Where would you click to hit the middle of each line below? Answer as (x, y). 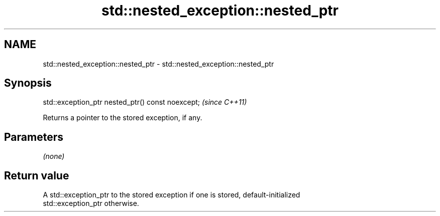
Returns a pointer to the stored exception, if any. (123, 118)
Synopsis (28, 83)
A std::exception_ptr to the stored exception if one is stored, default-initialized (172, 195)
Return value (37, 175)
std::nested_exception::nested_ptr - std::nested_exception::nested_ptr (158, 64)
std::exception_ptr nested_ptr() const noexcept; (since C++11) (145, 102)
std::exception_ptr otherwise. (91, 203)
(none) (54, 156)
